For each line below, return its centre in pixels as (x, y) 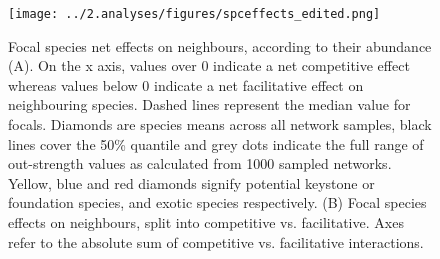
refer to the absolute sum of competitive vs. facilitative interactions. (216, 241)
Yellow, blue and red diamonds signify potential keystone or (191, 182)
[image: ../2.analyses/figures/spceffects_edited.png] (194, 14)
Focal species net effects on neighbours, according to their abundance (220, 45)
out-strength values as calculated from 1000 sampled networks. (200, 163)
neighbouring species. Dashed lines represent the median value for (209, 104)
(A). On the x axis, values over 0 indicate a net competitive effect (209, 65)
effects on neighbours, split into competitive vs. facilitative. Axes (206, 222)
